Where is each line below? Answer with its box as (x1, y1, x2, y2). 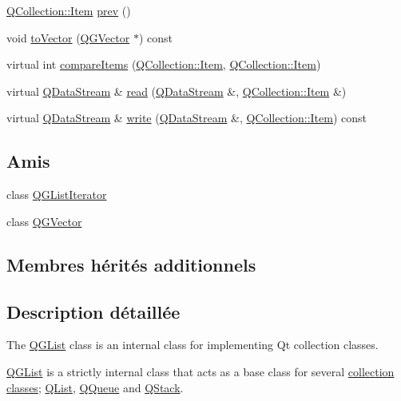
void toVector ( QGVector (6, 29, 130, 46)
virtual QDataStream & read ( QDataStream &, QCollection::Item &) (6, 82, 347, 99)
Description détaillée (6, 299, 181, 324)
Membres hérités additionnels (6, 252, 256, 276)
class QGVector (6, 212, 82, 229)
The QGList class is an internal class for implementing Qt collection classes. (6, 336, 379, 353)
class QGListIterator (6, 186, 107, 203)
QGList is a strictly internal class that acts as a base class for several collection (6, 363, 395, 379)
